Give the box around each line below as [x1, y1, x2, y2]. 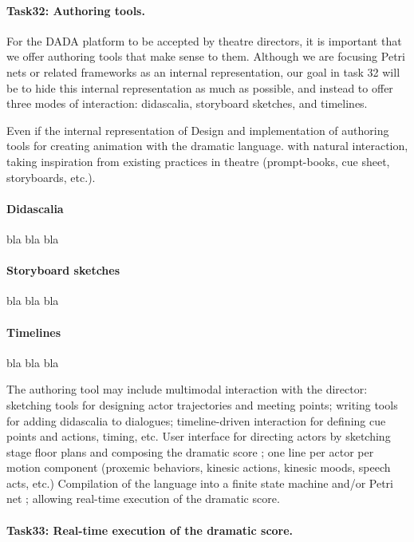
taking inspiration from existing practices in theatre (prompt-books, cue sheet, [6, 152, 390, 169]
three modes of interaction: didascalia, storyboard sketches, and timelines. [6, 95, 368, 112]
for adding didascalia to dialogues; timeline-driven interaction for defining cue [6, 412, 386, 429]
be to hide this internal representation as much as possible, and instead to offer [6, 79, 393, 96]
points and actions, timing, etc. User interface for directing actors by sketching [6, 428, 391, 445]
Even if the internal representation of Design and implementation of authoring [6, 121, 389, 138]
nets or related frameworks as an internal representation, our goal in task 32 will [6, 63, 400, 80]
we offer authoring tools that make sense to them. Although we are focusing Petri [6, 48, 405, 65]
